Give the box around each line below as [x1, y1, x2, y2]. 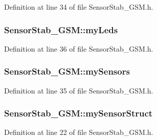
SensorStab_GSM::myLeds [4, 23, 118, 36]
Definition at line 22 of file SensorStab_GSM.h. [4, 127, 153, 137]
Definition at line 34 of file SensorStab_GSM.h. [4, 2, 153, 12]
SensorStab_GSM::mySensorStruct [4, 107, 153, 120]
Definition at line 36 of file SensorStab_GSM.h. [4, 43, 153, 54]
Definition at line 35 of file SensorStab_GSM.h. [4, 85, 153, 96]
